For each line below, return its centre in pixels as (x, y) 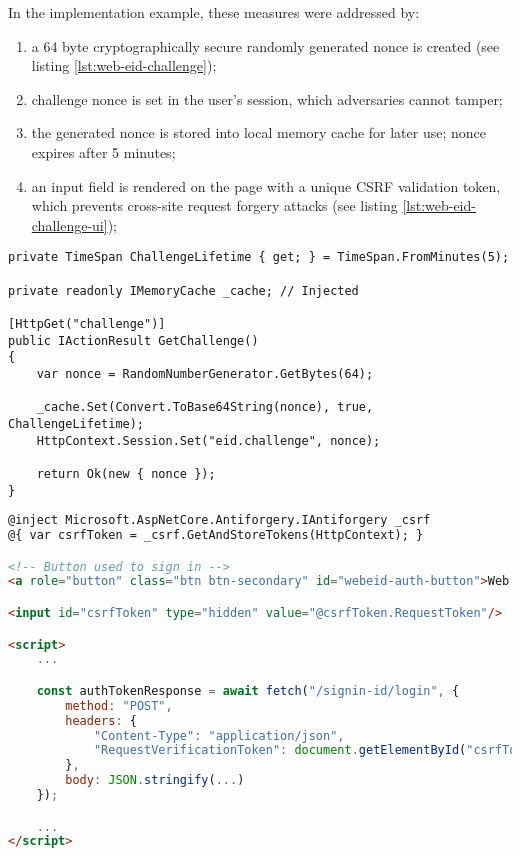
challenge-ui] (69, 224)
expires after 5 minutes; (103, 151)
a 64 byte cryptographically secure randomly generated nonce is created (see (265, 45)
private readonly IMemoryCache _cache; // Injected (183, 290)
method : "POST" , (119, 705)
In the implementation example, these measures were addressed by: (214, 12)
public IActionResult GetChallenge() (133, 340)
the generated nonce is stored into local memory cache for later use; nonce (258, 132)
